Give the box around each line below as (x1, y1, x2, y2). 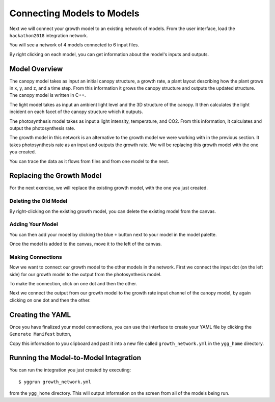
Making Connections (9, 253, 62, 260)
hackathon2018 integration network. (9, 32, 89, 38)
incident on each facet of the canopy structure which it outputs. (9, 109, 144, 115)
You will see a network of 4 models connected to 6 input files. (9, 42, 140, 48)
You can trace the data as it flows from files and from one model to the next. (9, 158, 170, 164)
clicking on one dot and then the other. (9, 297, 91, 303)
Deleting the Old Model (9, 198, 68, 205)
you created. (9, 149, 36, 155)
